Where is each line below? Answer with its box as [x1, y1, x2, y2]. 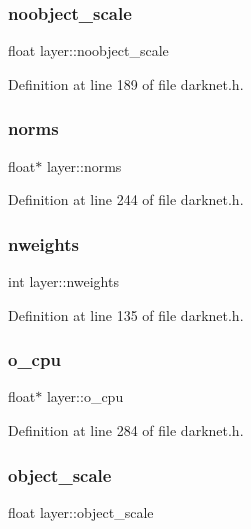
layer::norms [46, 155, 122, 176]
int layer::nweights [8, 271, 119, 292]
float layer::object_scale [8, 501, 154, 522]
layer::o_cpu [46, 386, 124, 407]
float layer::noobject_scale [8, 40, 169, 61]
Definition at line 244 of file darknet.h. [8, 189, 244, 210]
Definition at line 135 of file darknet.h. [8, 304, 244, 325]
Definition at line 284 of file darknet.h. [8, 420, 244, 441]
